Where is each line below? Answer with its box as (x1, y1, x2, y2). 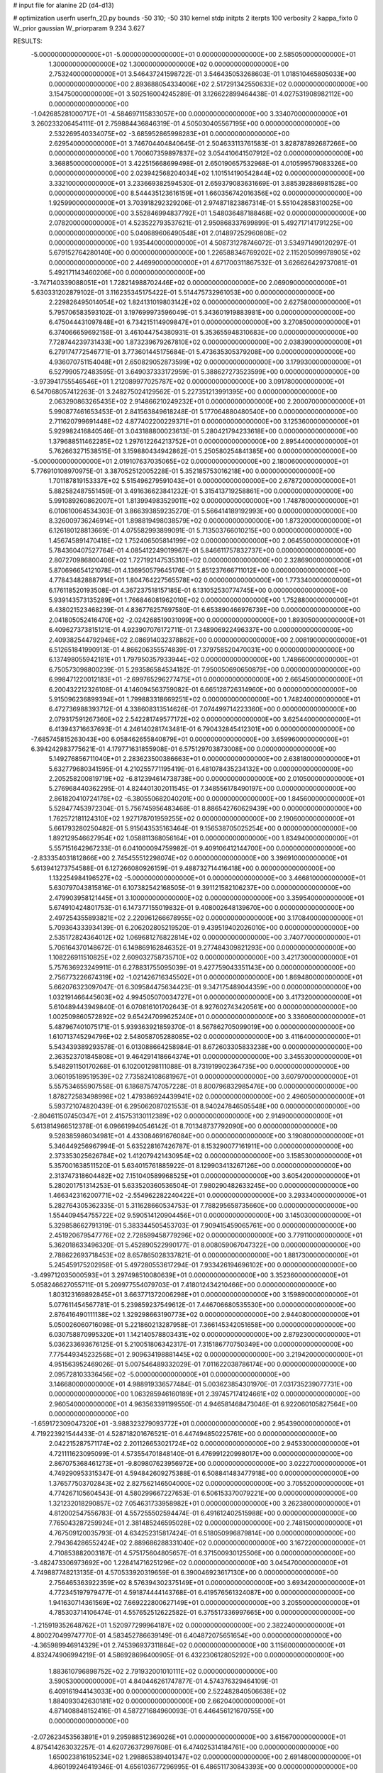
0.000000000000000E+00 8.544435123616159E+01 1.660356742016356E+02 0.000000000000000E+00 (48, 189, 362, 198)
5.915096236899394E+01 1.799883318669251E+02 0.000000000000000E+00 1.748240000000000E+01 (48, 695, 361, 704)
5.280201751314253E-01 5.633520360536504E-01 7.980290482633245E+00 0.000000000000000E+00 (48, 1182, 360, 1190)
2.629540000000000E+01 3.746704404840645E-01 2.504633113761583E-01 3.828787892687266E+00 (48, 139, 357, 148)
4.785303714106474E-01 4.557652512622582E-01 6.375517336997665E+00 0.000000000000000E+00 (48, 1608, 355, 1616)
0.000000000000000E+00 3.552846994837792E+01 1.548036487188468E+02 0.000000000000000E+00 (48, 209, 367, 217)
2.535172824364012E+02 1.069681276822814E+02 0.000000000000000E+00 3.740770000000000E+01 (48, 933, 361, 942)
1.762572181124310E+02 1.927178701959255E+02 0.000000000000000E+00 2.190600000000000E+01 (48, 814, 355, 823)
